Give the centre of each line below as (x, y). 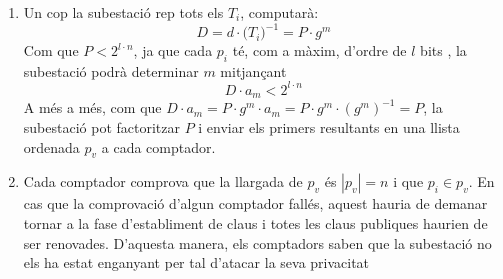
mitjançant (253, 70)
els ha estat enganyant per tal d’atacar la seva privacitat (196, 262)
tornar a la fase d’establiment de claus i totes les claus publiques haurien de (255, 223)
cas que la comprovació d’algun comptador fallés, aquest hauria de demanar (255, 203)
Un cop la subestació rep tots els (123, 12)
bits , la (443, 50)
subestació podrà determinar (111, 70)
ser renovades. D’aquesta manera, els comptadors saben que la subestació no (257, 242)
